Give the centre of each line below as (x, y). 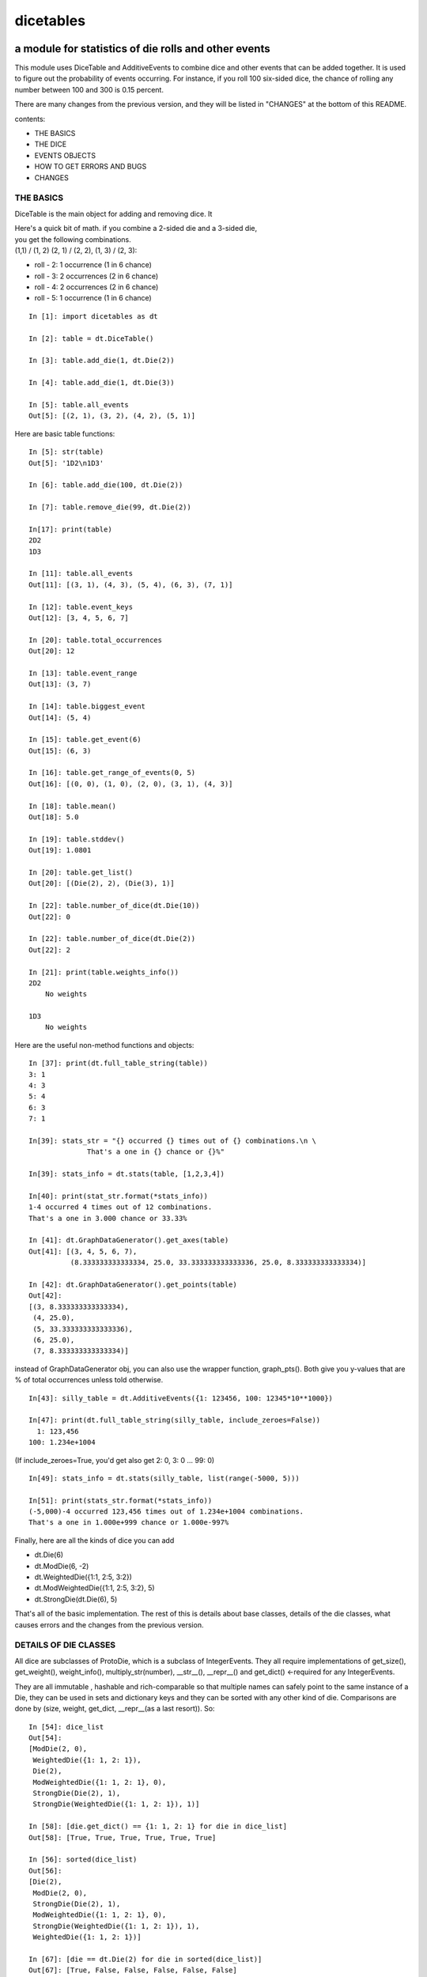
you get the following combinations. (73, 239)
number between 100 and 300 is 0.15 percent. (89, 89)
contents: (30, 119)
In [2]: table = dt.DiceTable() (91, 338)
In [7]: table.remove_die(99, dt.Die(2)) (110, 507)
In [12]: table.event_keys (81, 607)
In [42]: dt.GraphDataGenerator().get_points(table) (133, 1285)
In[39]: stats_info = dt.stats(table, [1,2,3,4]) (127, 1174)
